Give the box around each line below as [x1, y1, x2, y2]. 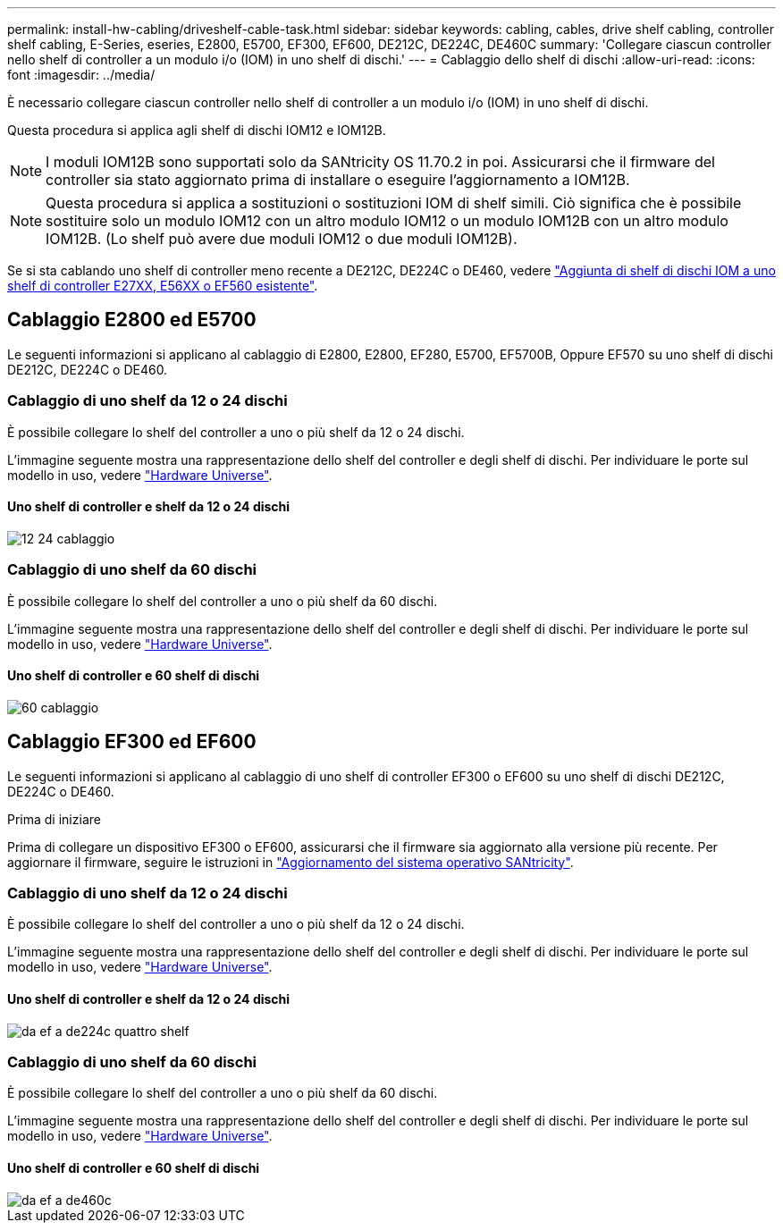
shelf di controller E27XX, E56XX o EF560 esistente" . [7, 278, 318, 293]
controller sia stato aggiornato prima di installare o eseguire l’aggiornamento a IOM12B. [46, 171, 630, 189]
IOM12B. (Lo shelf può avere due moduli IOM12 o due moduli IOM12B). [46, 230, 518, 248]
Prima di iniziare [7, 811, 101, 827]
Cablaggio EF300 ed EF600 [7, 730, 257, 754]
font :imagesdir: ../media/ [7, 67, 156, 82]
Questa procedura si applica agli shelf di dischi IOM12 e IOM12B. [7, 122, 386, 138]
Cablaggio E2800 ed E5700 [7, 308, 257, 332]
